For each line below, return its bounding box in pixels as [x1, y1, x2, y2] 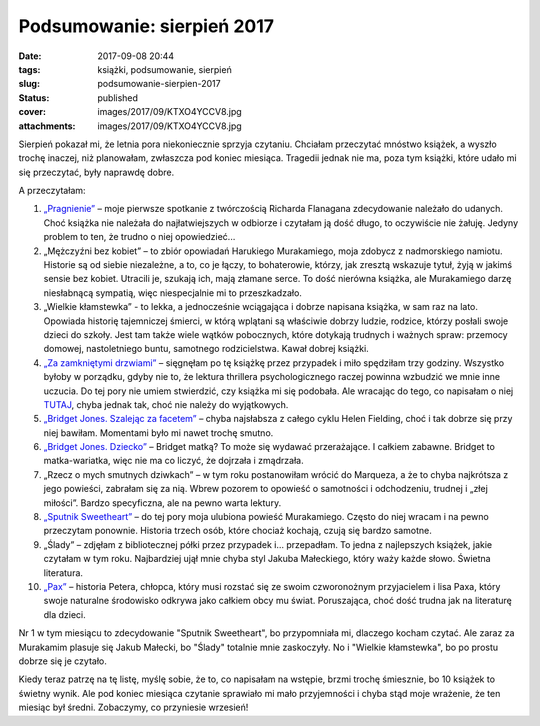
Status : [18, 91, 50, 104]
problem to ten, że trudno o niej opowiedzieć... [43, 231, 236, 243]
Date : [18, 50, 42, 62]
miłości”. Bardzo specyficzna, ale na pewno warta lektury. [43, 496, 282, 509]
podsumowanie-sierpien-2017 [97, 78, 221, 90]
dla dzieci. [43, 608, 87, 620]
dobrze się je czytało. [18, 655, 107, 667]
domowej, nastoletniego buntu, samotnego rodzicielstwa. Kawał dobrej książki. [43, 343, 369, 355]
